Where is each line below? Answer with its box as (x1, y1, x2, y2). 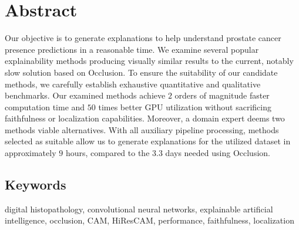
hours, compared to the (65, 147, 150, 159)
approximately (5, 147, 56, 159)
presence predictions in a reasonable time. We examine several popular (5, 43, 259, 55)
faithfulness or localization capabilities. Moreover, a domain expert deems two (5, 112, 285, 124)
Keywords (5, 175, 66, 194)
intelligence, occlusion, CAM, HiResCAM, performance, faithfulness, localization (5, 214, 294, 226)
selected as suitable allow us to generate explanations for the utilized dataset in (5, 135, 291, 147)
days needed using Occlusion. (165, 147, 270, 159)
